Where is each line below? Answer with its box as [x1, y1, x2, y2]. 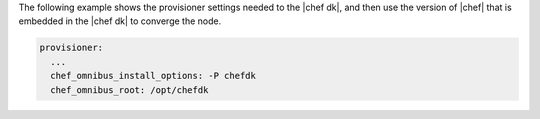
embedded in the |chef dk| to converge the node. [18, 15, 222, 27]
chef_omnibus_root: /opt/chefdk [50, 84, 209, 95]
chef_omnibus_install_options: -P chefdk [50, 70, 257, 82]
